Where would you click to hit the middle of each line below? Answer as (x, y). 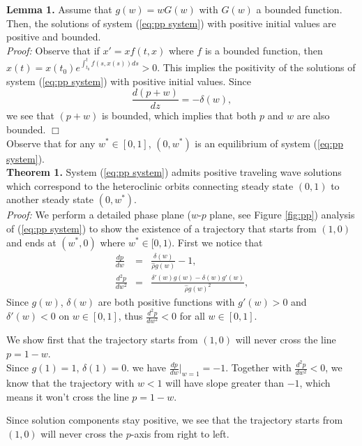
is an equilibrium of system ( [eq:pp (269, 143)
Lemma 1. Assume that (59, 9)
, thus (130, 316)
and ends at (31, 242)
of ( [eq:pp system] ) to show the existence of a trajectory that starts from (161, 228)
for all (192, 316)
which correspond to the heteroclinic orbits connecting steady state (150, 185)
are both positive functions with (166, 301)
